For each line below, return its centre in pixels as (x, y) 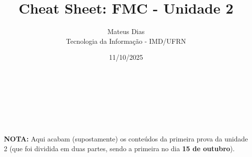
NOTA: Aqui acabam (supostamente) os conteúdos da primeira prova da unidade (126, 139)
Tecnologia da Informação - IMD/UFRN (126, 41)
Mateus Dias (126, 31)
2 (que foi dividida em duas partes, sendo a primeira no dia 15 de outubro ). (119, 148)
